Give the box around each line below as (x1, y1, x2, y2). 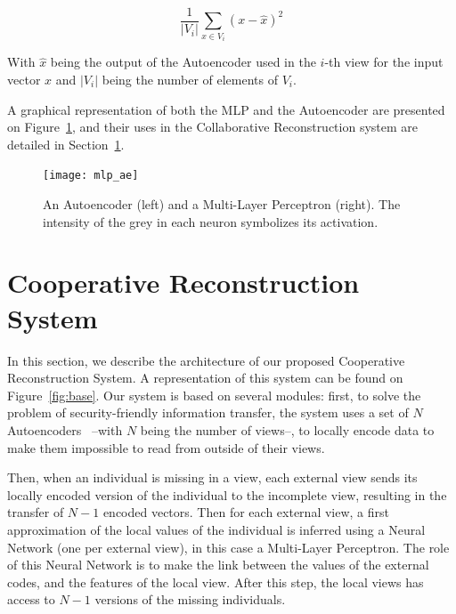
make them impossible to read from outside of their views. (7, 438, 325, 456)
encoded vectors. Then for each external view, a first (102, 503, 389, 521)
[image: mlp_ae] (43, 169, 139, 182)
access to (7, 590, 55, 609)
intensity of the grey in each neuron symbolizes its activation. (43, 212, 379, 230)
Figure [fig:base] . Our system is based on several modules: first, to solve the (7, 385, 421, 404)
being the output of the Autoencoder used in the (50, 53, 316, 71)
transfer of (7, 503, 64, 521)
